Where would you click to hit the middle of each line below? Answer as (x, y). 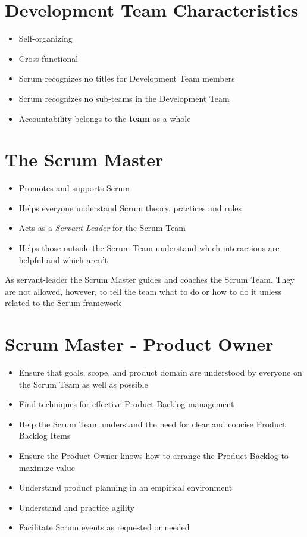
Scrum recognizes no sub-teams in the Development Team (124, 98)
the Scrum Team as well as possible (83, 384)
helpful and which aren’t (63, 259)
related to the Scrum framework (63, 303)
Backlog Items (45, 435)
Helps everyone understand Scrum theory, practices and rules (130, 207)
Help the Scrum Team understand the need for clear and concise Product (152, 424)
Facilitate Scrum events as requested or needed (104, 527)
